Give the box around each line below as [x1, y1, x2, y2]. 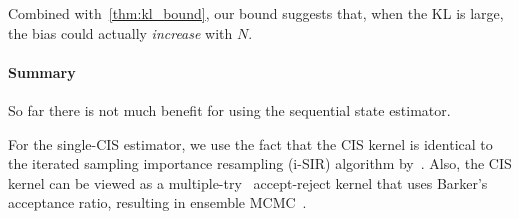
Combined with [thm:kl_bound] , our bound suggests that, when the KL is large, [8, 3, 504, 23]
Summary [8, 61, 76, 82]
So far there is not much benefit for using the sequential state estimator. [8, 99, 451, 120]
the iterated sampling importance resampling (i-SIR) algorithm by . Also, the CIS [8, 153, 512, 174]
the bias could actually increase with [8, 22, 233, 43]
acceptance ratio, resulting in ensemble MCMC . [8, 192, 307, 213]
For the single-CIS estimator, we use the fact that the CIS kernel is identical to [8, 133, 493, 154]
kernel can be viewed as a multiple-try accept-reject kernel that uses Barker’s [8, 172, 488, 193]
